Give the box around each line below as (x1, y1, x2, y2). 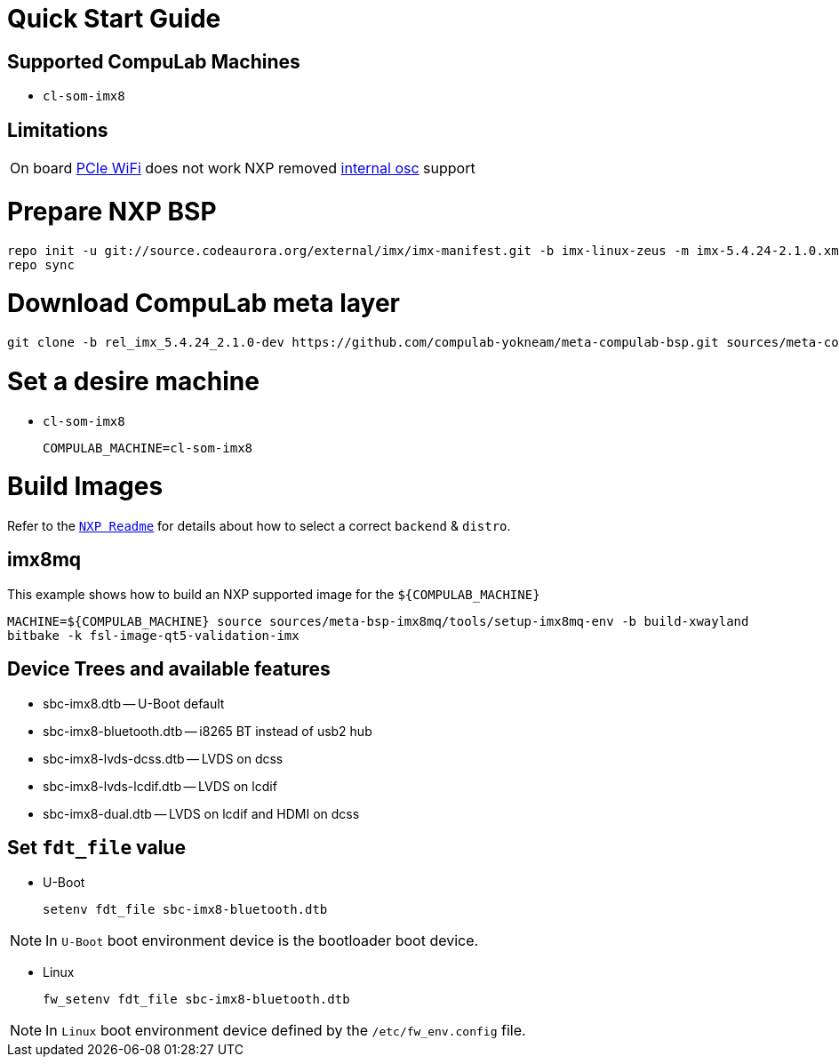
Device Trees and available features (7, 658, 331, 681)
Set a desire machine (7, 365, 260, 396)
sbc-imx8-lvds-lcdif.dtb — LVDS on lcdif (43, 778, 277, 794)
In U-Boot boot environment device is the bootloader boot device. (45, 931, 479, 949)
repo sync (7, 257, 75, 272)
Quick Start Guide (7, 4, 221, 34)
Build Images (7, 471, 164, 502)
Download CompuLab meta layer (7, 288, 401, 319)
